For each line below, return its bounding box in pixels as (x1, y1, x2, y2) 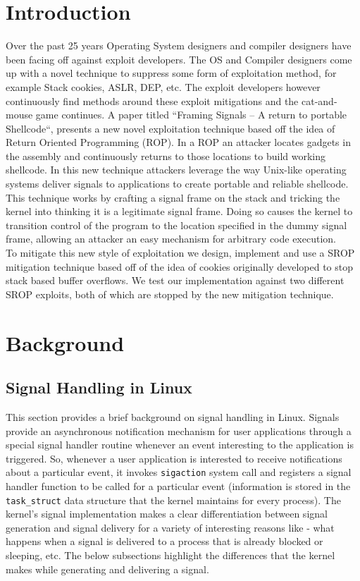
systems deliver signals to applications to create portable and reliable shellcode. (6, 176, 349, 191)
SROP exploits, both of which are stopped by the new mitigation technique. (6, 286, 334, 301)
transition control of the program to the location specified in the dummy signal (6, 217, 347, 232)
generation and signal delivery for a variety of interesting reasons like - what (6, 520, 335, 534)
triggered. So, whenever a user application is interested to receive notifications (6, 451, 342, 465)
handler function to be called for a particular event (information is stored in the (6, 479, 351, 494)
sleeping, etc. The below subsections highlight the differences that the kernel (6, 548, 335, 563)
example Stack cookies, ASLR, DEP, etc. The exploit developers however (6, 79, 321, 94)
